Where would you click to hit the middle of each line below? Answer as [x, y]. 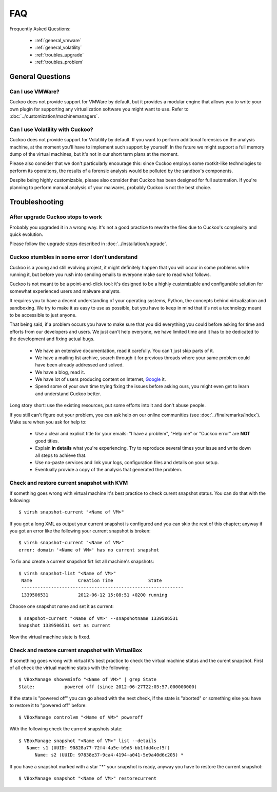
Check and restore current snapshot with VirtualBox [76, 650]
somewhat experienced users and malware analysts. [65, 291]
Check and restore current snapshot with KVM [69, 483]
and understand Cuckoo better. [68, 394]
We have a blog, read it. [60, 372]
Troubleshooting [37, 202]
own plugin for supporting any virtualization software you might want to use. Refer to [99, 109]
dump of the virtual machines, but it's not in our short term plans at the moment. [94, 154]
